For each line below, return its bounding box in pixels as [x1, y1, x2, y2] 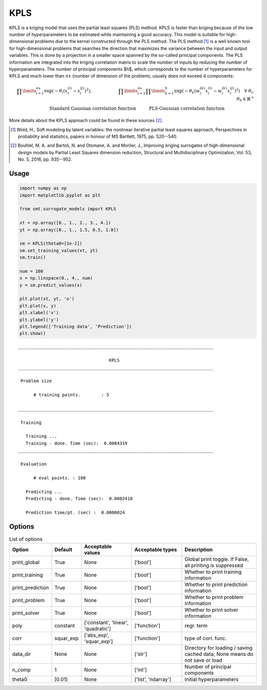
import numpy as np [19, 185, 67, 191]
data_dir [12, 650, 31, 657]
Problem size [20, 378, 52, 384]
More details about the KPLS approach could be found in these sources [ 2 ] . [9, 118, 163, 124]
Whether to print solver [184, 606, 238, 613]
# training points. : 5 [33, 392, 110, 398]
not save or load [184, 657, 222, 664]
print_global [12, 559, 40, 566]
